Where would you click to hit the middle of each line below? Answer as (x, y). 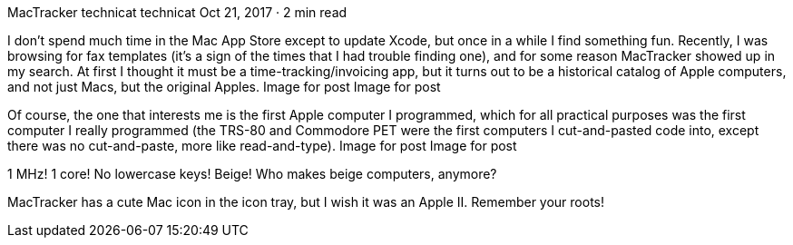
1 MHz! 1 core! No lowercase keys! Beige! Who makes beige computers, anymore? (252, 174)
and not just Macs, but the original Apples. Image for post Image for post (224, 87)
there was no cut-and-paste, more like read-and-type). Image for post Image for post (262, 146)
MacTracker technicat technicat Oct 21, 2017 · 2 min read (177, 12)
